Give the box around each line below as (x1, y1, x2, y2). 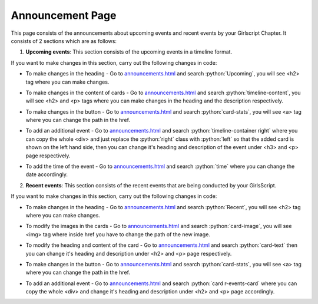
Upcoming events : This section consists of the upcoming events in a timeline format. (25, 48, 233, 55)
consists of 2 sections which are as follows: (11, 37, 117, 44)
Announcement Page (11, 9, 117, 22)
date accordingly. (25, 171, 68, 178)
